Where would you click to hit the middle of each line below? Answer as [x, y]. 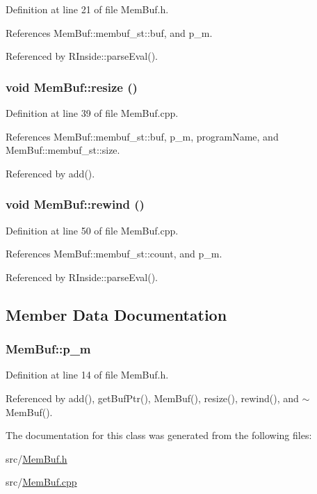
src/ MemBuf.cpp [41, 482]
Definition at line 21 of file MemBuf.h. [87, 9]
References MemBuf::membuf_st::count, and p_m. [114, 254]
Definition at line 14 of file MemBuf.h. [87, 375]
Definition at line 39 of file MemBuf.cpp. [92, 113]
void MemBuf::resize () [72, 87]
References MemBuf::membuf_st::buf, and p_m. [109, 32]
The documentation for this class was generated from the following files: [159, 435]
